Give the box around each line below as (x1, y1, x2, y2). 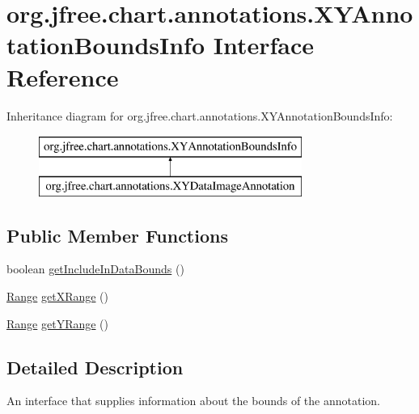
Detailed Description (6, 354, 184, 379)
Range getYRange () (6, 315, 109, 332)
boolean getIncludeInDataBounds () (6, 260, 184, 277)
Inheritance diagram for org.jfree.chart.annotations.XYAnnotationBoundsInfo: (6, 107, 393, 124)
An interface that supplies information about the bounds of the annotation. (6, 392, 380, 409)
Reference (6, 60, 119, 93)
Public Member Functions (6, 222, 228, 247)
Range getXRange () (6, 288, 109, 305)
